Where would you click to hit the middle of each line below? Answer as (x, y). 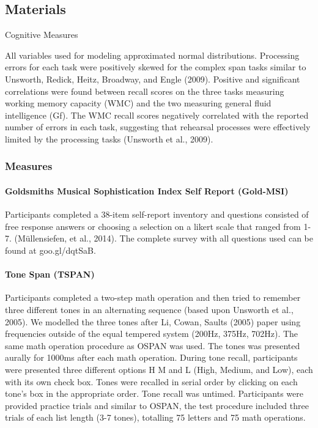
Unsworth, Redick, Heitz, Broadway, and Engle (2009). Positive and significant (153, 79)
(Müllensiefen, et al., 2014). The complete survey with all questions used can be (164, 238)
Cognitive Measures (42, 35)
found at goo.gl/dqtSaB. (50, 250)
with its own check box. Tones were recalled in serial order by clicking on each (151, 381)
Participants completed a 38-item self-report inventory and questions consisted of (157, 214)
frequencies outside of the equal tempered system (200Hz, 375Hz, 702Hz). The (152, 334)
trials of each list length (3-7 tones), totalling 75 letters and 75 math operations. (155, 417)
